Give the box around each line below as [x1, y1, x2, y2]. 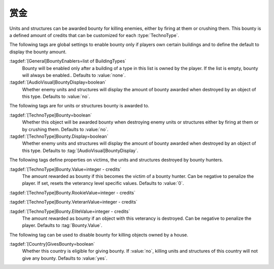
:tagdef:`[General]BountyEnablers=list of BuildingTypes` [9, 58, 127, 64]
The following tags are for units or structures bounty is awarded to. [9, 103, 150, 109]
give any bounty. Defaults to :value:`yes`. [22, 255, 108, 261]
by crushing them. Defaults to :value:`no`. [22, 126, 109, 132]
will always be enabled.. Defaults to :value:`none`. [22, 72, 126, 78]
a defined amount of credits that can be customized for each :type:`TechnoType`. [9, 32, 180, 38]
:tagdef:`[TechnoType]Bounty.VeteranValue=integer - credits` [9, 199, 138, 205]
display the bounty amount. [9, 49, 67, 55]
